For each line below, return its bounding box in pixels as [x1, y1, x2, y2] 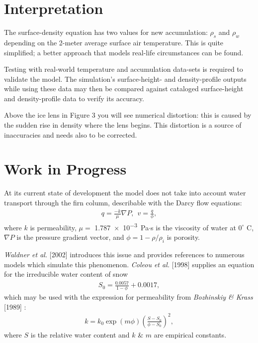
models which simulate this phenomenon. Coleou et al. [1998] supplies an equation [4, 259, 255, 269]
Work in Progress [4, 159, 127, 179]
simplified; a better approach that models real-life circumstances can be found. [4, 47, 244, 57]
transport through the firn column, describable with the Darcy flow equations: [4, 197, 242, 207]
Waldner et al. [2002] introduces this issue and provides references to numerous [4, 249, 245, 259]
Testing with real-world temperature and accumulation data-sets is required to [4, 64, 243, 74]
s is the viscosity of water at [151, 222, 236, 232]
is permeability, [30, 222, 77, 232]
